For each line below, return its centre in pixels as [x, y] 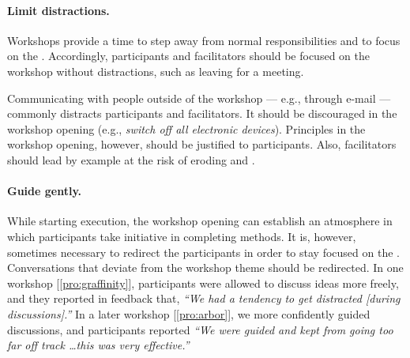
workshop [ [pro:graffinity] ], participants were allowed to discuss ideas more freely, [203, 283]
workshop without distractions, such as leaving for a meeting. [156, 71]
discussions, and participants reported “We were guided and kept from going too [200, 329]
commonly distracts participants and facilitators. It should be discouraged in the [202, 113]
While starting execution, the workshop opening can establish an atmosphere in [200, 221]
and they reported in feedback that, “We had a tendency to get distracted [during [204, 298]
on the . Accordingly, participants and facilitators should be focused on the [188, 56]
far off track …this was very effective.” [98, 345]
